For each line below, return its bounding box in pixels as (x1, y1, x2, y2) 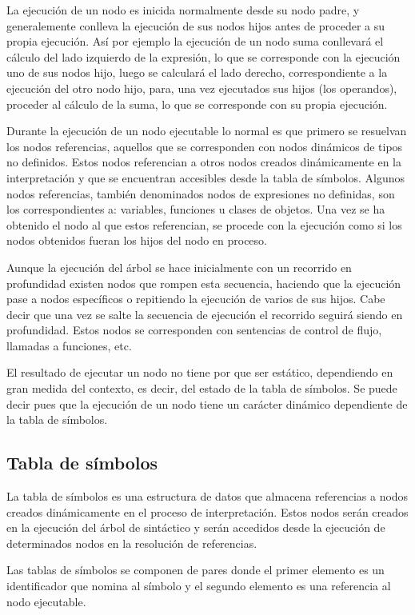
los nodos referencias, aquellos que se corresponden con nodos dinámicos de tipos (6, 138, 403, 154)
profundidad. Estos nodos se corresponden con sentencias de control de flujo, (6, 321, 382, 338)
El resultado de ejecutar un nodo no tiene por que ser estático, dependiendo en (6, 364, 393, 381)
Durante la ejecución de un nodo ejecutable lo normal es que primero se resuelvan (6, 122, 407, 139)
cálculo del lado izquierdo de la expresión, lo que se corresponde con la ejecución (6, 48, 401, 65)
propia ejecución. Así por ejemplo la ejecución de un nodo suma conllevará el (6, 33, 384, 50)
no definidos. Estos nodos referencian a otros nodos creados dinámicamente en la (6, 154, 401, 170)
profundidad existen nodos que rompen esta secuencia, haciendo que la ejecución (6, 274, 401, 291)
